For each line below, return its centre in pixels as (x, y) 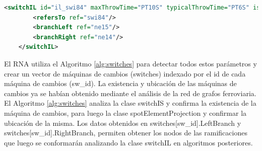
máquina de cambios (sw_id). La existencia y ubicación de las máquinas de (120, 83)
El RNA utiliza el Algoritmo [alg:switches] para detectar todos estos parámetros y (130, 63)
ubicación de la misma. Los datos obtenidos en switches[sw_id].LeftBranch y (123, 123)
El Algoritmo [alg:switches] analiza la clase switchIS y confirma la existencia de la (130, 103)
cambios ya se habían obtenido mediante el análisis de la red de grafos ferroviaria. (130, 93)
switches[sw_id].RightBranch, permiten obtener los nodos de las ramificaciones (126, 133)
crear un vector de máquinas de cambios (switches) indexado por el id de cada (125, 73)
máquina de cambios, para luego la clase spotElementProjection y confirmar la (125, 112)
